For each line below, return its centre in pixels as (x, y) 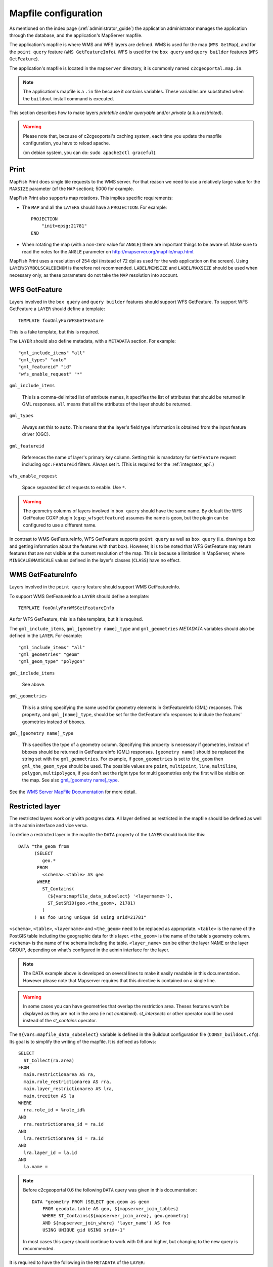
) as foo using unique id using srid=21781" (90, 917)
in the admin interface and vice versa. (49, 826)
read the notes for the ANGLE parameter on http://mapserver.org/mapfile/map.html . (108, 251)
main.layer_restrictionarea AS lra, (69, 1089)
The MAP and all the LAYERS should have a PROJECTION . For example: (95, 207)
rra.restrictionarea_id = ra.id (63, 1124)
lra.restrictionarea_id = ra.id (63, 1138)
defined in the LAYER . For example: (46, 636)
